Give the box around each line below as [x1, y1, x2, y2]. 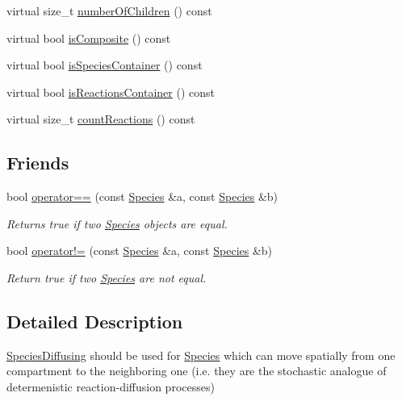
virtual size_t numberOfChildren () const [6, 2, 212, 19]
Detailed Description [6, 308, 183, 333]
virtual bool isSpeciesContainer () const [6, 56, 203, 73]
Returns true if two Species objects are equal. [6, 215, 228, 232]
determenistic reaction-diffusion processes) [6, 378, 215, 395]
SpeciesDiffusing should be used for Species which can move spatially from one [6, 346, 396, 363]
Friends [6, 150, 69, 175]
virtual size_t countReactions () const [6, 111, 195, 127]
